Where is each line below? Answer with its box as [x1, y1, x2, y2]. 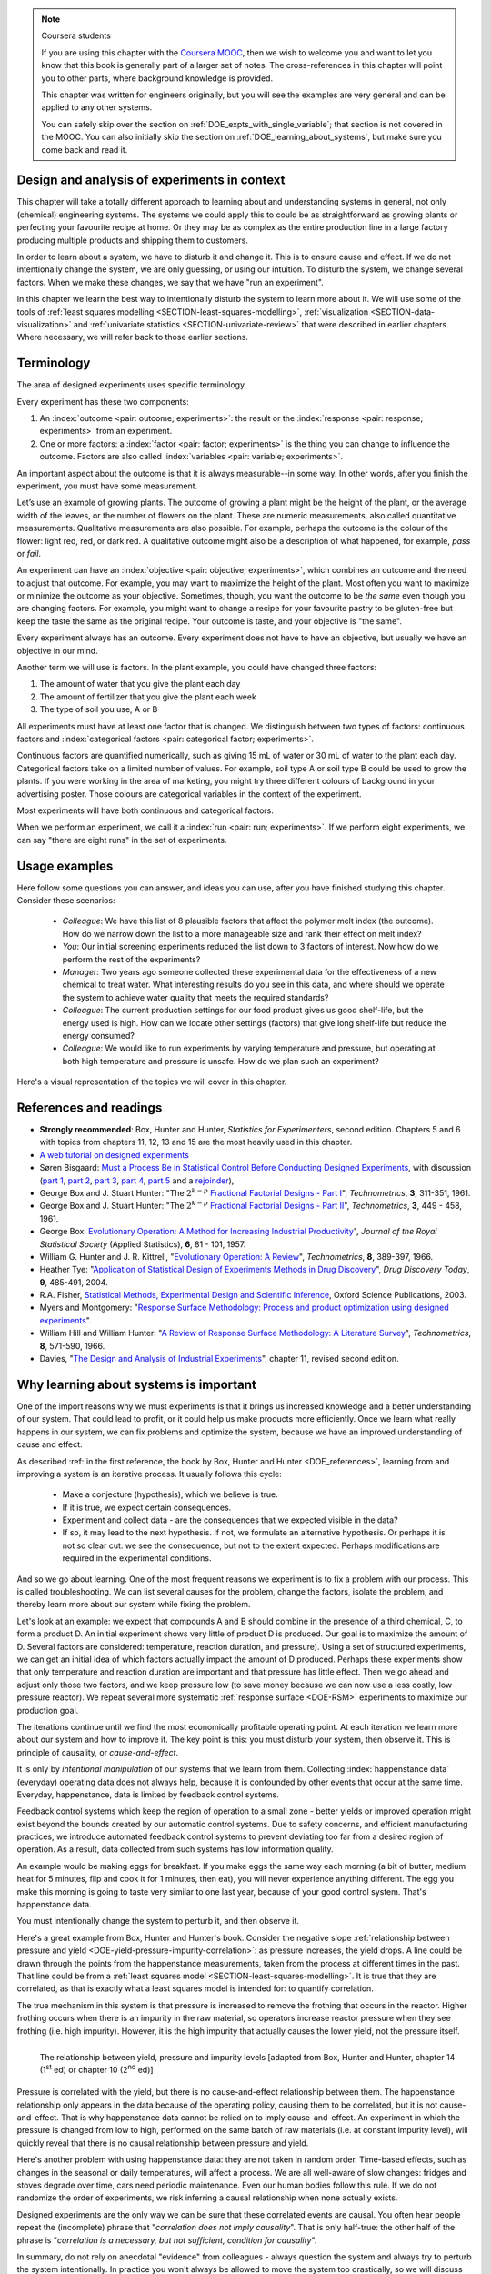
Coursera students [41, 30, 111, 41]
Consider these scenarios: [16, 895, 115, 906]
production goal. [16, 1705, 79, 1716]
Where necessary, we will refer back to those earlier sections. [16, 332, 249, 343]
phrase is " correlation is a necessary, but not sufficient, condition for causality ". [16, 2234, 317, 2246]
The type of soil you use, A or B [39, 704, 158, 715]
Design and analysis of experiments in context [16, 173, 286, 188]
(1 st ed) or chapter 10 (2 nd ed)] [39, 2063, 154, 2076]
